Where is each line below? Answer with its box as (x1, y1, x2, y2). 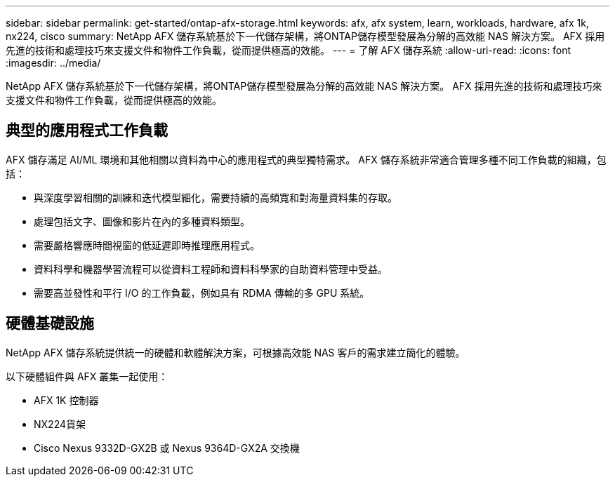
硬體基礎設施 (6, 314, 94, 333)
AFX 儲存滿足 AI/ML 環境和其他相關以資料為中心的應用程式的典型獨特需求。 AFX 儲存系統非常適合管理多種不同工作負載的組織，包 (6, 153, 607, 166)
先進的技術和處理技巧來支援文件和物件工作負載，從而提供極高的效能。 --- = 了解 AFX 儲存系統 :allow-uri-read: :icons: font (6, 44, 571, 56)
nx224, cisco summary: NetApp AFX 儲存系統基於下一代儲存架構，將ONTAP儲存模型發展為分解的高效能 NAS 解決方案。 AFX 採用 (6, 30, 605, 42)
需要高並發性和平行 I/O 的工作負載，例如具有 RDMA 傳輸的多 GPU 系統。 (34, 286, 370, 299)
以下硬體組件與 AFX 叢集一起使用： (6, 370, 168, 382)
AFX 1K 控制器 (34, 394, 99, 406)
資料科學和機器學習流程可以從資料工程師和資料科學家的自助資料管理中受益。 (34, 262, 388, 275)
